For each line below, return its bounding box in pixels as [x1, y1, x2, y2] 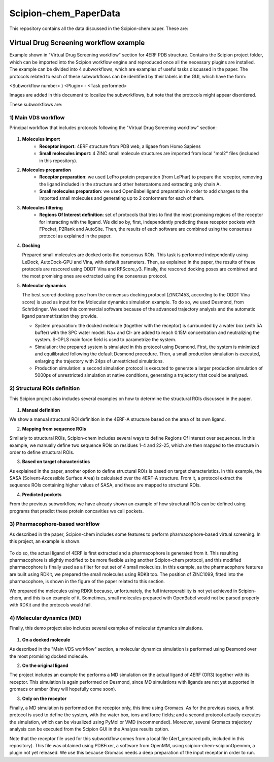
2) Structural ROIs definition [9, 385, 80, 392]
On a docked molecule [22, 636, 71, 643]
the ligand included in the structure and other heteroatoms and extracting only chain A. [39, 181, 221, 187]
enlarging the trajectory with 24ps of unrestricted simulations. [35, 358, 164, 364]
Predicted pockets [22, 491, 62, 498]
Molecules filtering [22, 204, 63, 210]
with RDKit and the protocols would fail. [9, 602, 92, 608]
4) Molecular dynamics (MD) [9, 615, 82, 622]
